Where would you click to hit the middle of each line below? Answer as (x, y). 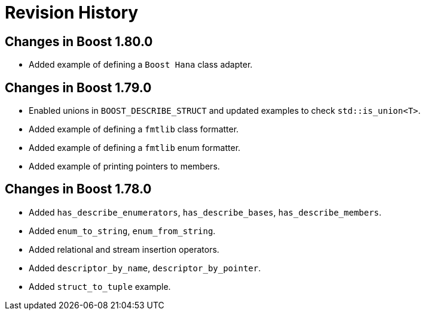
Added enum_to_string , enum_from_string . (122, 231)
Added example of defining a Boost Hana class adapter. (141, 65)
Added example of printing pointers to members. (124, 166)
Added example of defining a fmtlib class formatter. (134, 129)
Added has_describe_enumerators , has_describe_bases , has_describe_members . (205, 212)
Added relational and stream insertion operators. (124, 249)
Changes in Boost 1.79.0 (78, 87)
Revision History (72, 13)
